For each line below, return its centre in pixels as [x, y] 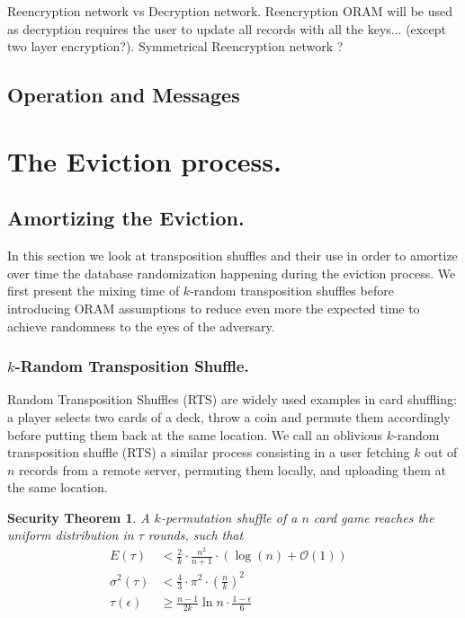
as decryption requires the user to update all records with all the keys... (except [227, 28]
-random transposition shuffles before [292, 291]
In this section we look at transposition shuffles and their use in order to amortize [232, 256]
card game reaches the [374, 517]
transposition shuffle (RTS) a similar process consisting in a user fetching [209, 452]
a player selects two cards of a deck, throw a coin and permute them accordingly [229, 416]
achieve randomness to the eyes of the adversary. [141, 326]
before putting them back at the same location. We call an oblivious [195, 434]
